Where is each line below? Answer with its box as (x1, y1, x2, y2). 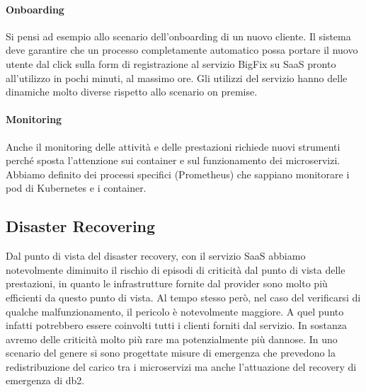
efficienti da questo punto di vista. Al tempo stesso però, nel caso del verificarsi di (6, 289, 361, 304)
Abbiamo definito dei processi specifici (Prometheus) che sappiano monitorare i (6, 166, 350, 181)
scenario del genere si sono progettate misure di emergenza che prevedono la (6, 345, 336, 360)
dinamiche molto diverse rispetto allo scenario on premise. (6, 84, 258, 99)
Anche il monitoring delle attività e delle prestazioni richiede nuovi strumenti (6, 139, 341, 154)
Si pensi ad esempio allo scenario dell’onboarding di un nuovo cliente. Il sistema (6, 28, 351, 43)
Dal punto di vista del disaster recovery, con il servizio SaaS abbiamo (6, 248, 306, 263)
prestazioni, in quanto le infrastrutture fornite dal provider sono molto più (6, 276, 328, 291)
